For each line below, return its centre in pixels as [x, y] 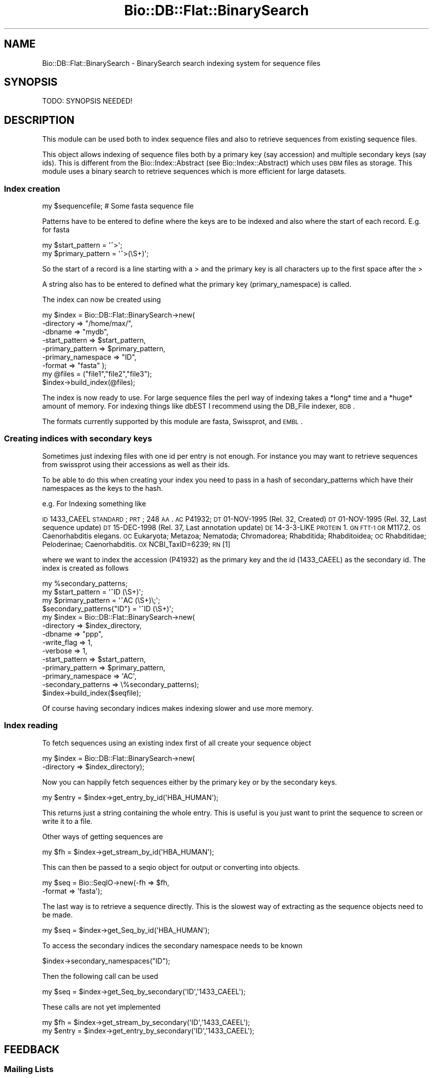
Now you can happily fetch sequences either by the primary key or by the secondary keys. [190, 782]
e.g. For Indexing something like [94, 503]
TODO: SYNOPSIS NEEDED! [87, 101]
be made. [57, 915]
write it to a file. [67, 821]
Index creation [32, 189]
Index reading [31, 726]
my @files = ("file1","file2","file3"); [97, 374]
